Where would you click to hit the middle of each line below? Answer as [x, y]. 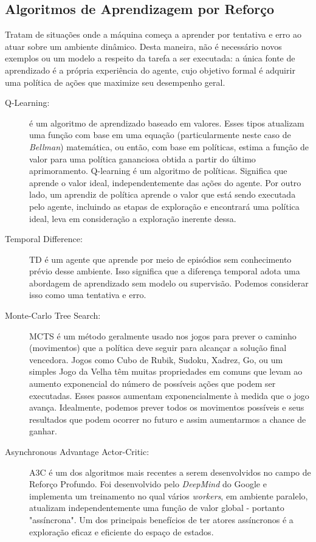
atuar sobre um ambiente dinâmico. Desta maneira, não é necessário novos [143, 46]
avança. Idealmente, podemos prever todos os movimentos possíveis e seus [167, 407]
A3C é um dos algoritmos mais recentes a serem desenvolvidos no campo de [170, 472]
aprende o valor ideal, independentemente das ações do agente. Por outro [165, 182]
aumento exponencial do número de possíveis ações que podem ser [153, 384]
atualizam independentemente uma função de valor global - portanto [157, 508]
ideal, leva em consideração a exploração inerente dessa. [133, 218]
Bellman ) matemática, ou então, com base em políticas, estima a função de [169, 146]
